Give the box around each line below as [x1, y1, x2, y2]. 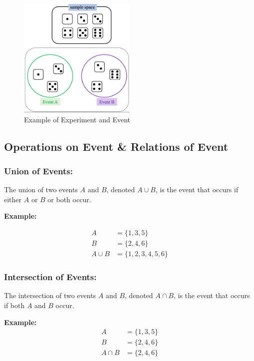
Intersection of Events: [4, 271, 97, 283]
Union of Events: [4, 164, 73, 177]
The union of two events [4, 184, 78, 195]
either [4, 194, 22, 204]
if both [4, 300, 25, 310]
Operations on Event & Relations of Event [4, 138, 229, 154]
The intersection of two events [4, 290, 96, 301]
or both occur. [47, 194, 91, 204]
